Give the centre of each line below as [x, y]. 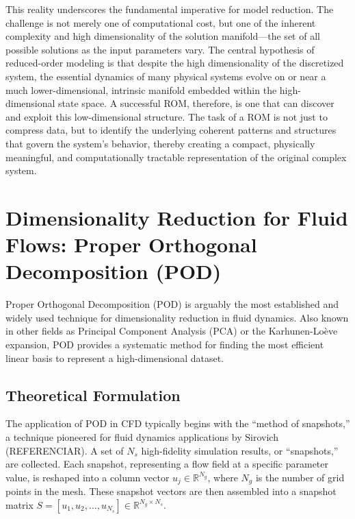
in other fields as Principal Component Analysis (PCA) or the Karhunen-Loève [172, 331]
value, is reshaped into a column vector [88, 477]
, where [223, 477]
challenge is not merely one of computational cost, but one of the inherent [161, 22]
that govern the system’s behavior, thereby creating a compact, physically [160, 143]
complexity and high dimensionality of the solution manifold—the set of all [163, 36]
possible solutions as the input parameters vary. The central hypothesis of [160, 49]
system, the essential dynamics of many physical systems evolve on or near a [166, 76]
